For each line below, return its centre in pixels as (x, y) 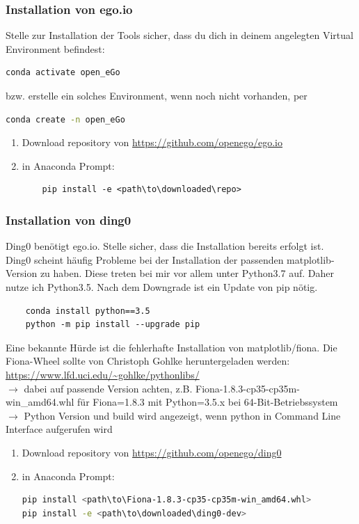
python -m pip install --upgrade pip (113, 325)
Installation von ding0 (69, 220)
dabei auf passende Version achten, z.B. (108, 388)
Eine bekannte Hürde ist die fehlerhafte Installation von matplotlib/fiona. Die (171, 347)
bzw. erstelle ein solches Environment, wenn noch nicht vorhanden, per (157, 95)
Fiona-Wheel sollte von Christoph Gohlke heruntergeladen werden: (148, 361)
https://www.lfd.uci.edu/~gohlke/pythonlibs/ (103, 374)
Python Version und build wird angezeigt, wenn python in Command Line (182, 415)
